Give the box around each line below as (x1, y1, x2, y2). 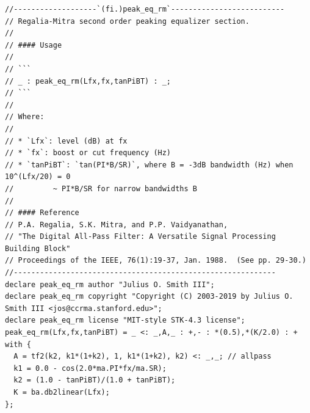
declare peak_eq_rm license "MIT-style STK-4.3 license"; (5, 316, 245, 325)
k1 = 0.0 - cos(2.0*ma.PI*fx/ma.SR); (13, 364, 167, 373)
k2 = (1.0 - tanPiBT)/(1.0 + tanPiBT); (13, 376, 176, 385)
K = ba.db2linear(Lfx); (13, 388, 110, 397)
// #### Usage (5, 40, 62, 49)
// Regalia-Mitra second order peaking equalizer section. (5, 16, 250, 26)
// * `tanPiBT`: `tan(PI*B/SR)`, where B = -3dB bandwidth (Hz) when (5, 160, 294, 169)
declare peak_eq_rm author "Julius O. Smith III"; (5, 280, 215, 289)
